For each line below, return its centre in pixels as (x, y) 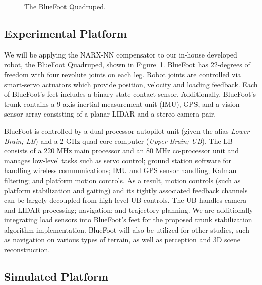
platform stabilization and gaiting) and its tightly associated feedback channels (126, 190)
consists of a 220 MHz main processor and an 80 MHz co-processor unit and (122, 151)
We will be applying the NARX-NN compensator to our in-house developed (121, 54)
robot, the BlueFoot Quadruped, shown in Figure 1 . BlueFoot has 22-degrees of (127, 64)
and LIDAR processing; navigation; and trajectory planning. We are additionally (129, 210)
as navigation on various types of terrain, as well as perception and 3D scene (122, 239)
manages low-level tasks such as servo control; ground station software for (118, 160)
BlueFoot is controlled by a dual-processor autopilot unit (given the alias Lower (127, 130)
